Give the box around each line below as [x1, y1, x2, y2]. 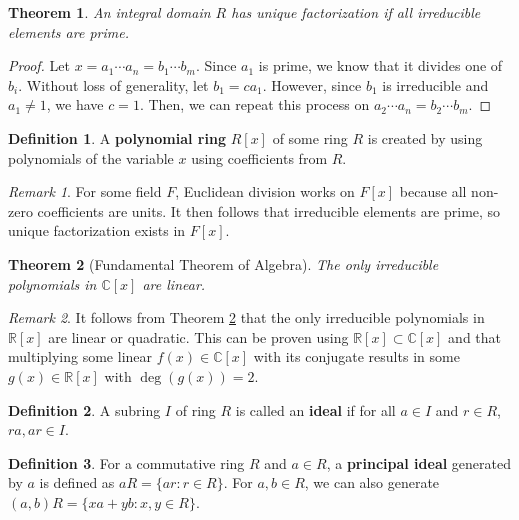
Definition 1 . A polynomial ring [8, 127, 226, 148]
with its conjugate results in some [253, 346, 460, 367]
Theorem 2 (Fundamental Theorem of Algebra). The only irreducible [8, 253, 439, 274]
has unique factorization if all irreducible [231, 2, 481, 22]
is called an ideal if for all [235, 399, 396, 420]
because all [399, 181, 467, 202]
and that [448, 326, 502, 347]
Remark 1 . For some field [8, 181, 162, 202]
